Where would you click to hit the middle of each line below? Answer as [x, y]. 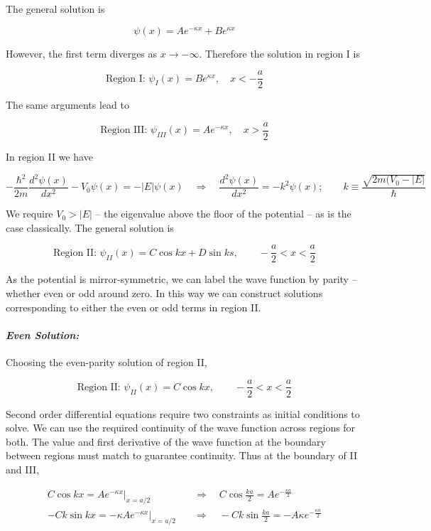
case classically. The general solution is [90, 227]
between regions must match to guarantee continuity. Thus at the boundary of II [182, 455]
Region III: [124, 130]
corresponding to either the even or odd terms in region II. [133, 307]
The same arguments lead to [67, 105]
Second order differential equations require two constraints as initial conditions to [183, 413]
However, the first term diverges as [82, 53]
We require [29, 214]
